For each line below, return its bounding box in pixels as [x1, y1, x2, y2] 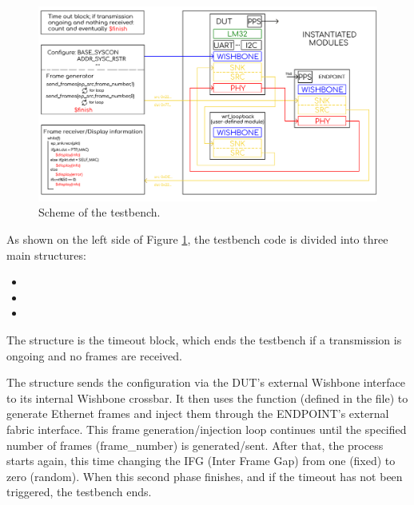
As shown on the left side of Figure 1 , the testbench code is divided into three [6, 231, 388, 248]
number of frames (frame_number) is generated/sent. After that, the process [6, 436, 384, 453]
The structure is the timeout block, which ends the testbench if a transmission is [6, 332, 402, 348]
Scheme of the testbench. [38, 204, 161, 221]
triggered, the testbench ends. [6, 483, 152, 500]
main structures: [6, 246, 86, 263]
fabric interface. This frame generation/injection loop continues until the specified [6, 421, 407, 437]
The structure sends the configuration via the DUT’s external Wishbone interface [6, 374, 405, 391]
